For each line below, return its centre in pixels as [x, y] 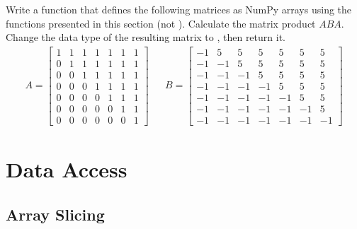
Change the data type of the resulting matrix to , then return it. [146, 37]
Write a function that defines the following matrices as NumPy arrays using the [179, 9]
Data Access [67, 169]
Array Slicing [55, 214]
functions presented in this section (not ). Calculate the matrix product [161, 23]
